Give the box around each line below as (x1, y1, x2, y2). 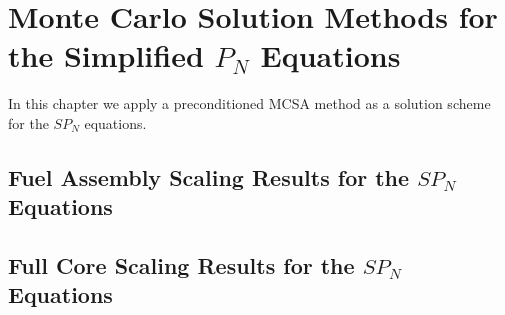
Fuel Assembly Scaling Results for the (8, 161, 410, 192)
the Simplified (8, 35, 204, 76)
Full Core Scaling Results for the (8, 250, 355, 281)
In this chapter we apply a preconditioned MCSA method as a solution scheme (8, 93, 491, 114)
